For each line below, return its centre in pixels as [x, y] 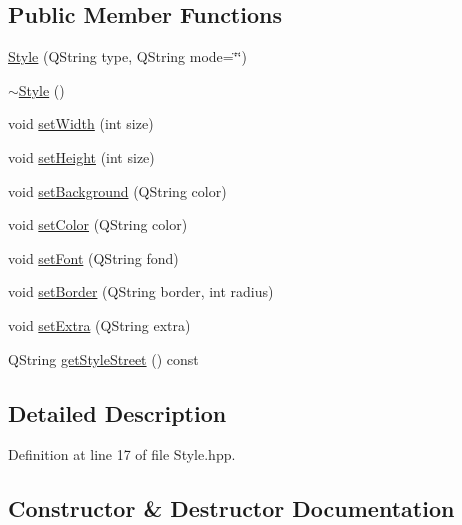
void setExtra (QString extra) [99, 324]
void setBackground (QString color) [117, 190]
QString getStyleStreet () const [103, 358]
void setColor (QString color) [98, 224]
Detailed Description [117, 412]
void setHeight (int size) [81, 156]
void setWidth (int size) [81, 123]
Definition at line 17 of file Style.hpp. [122, 454]
